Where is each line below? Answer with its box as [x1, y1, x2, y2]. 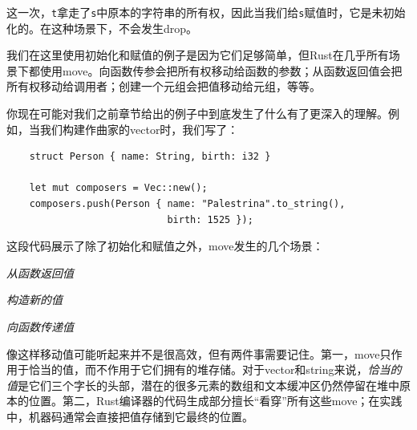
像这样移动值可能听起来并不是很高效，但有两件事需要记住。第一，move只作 [6, 345, 403, 362]
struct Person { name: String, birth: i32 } [29, 151, 271, 163]
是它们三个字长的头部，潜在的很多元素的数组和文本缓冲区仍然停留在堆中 [18, 376, 399, 393]
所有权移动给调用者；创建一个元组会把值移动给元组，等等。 [6, 78, 321, 95]
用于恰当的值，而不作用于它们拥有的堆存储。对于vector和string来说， [6, 361, 368, 378]
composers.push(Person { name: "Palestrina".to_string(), [29, 198, 346, 209]
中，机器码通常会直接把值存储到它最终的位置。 [6, 408, 253, 424]
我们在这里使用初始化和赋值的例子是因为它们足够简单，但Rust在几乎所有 [6, 47, 389, 63]
